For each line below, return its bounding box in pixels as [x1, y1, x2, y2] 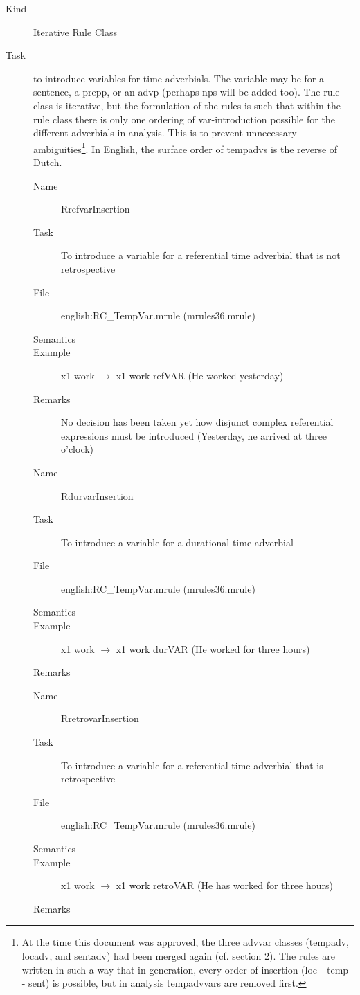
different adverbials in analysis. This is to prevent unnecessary [33, 125, 297, 140]
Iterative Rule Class [33, 24, 117, 39]
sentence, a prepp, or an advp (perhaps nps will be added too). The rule [33, 84, 340, 99]
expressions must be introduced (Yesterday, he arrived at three [61, 428, 327, 442]
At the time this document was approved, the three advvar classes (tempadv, [21, 935, 349, 949]
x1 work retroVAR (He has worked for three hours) [116, 878, 333, 893]
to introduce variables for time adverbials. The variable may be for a [33, 71, 324, 85]
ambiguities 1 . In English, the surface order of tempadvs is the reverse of [33, 139, 338, 156]
